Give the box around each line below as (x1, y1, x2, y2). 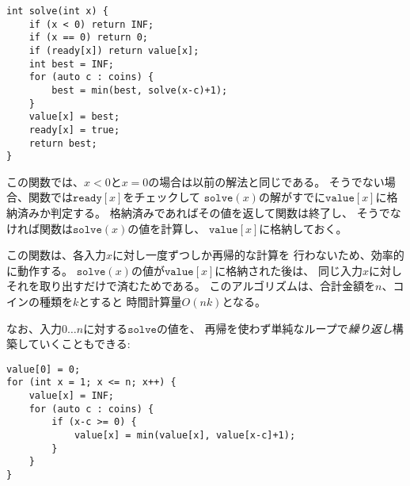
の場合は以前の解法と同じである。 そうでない (148, 173, 385, 189)
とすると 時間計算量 (78, 293, 182, 310)
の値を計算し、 (127, 220, 206, 236)
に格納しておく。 (259, 220, 347, 236)
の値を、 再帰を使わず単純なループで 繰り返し (156, 320, 393, 336)
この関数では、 (6, 173, 84, 189)
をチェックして (123, 189, 201, 205)
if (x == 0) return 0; (28, 32, 148, 44)
